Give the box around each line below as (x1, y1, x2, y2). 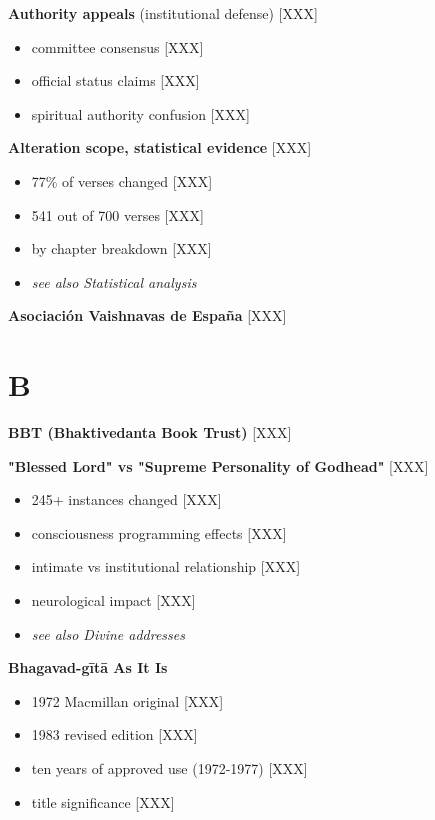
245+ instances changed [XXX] (31, 489, 222, 510)
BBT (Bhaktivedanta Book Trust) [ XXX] (8, 422, 292, 443)
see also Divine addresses (31, 623, 185, 644)
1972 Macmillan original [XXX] (31, 690, 224, 711)
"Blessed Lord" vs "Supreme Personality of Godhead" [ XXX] (8, 455, 429, 476)
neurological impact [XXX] (31, 590, 196, 611)
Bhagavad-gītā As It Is (8, 657, 168, 678)
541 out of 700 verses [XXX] (31, 204, 204, 225)
